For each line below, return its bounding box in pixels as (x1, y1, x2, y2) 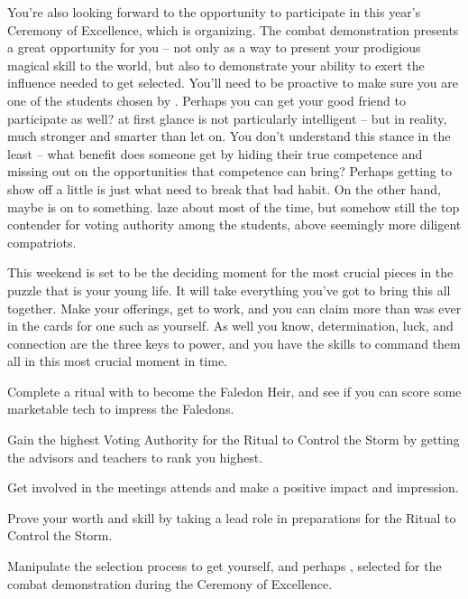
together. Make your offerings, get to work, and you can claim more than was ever (7, 298, 462, 317)
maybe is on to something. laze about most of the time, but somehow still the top (7, 197, 460, 216)
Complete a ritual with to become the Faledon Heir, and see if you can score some (7, 381, 462, 400)
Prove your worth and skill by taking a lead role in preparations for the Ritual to (7, 508, 456, 527)
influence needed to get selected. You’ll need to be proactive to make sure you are (7, 73, 458, 92)
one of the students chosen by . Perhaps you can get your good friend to (7, 90, 407, 109)
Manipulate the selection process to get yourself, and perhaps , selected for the (7, 557, 442, 576)
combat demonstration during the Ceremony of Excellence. (7, 574, 333, 593)
